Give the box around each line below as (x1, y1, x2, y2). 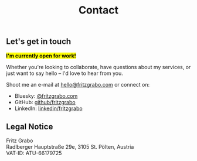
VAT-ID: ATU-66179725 (6, 150, 62, 157)
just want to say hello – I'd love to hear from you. (6, 70, 123, 77)
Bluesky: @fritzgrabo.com (14, 92, 78, 100)
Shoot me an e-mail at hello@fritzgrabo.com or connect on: (6, 81, 150, 88)
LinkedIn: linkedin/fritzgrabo (14, 105, 83, 112)
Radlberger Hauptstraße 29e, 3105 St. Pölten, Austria (6, 143, 134, 150)
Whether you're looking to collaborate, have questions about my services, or (6, 63, 191, 70)
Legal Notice (6, 122, 53, 132)
